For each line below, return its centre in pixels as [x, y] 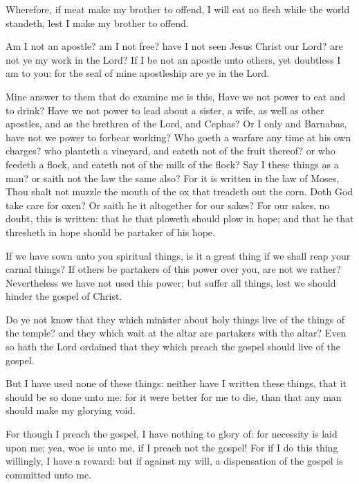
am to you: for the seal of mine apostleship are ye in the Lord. [138, 73]
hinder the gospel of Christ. [64, 296]
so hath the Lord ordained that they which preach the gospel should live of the [173, 347]
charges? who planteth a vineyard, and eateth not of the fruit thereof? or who [171, 151]
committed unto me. [49, 474]
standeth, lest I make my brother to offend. [97, 23]
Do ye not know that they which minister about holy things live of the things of [175, 319]
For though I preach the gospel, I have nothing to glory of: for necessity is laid [172, 434]
